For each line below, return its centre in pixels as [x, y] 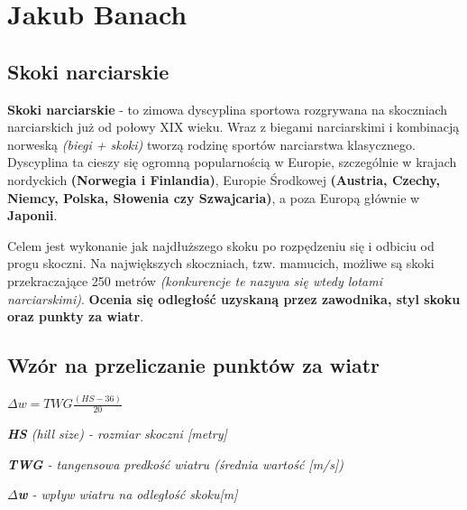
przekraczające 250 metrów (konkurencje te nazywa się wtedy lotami [195, 280]
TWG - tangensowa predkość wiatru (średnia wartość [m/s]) [175, 464]
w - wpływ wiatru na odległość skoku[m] [128, 494]
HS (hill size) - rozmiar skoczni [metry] [117, 434]
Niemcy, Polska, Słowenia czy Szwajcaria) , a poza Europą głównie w [214, 197]
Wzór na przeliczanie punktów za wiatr [193, 365]
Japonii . [32, 215]
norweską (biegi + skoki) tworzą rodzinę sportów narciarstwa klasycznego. [211, 144]
